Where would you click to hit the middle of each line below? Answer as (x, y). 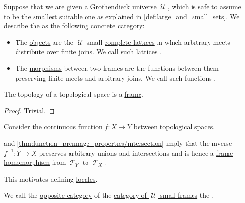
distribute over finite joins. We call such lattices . (88, 51)
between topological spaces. (174, 127)
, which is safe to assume (204, 6)
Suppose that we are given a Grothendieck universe (80, 6)
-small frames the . (185, 195)
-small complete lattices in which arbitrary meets (157, 42)
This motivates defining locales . (51, 178)
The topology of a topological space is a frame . (74, 94)
